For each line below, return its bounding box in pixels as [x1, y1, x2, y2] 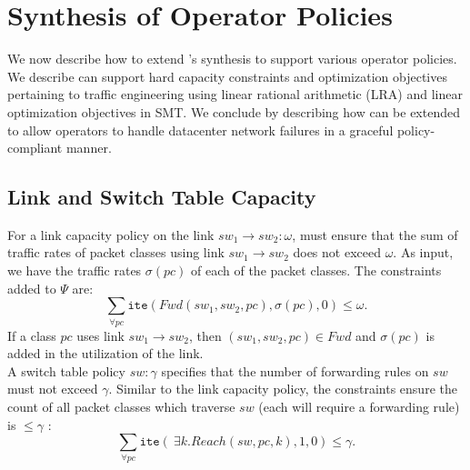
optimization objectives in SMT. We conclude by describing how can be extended [7, 102, 460, 121]
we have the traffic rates [7, 261, 142, 280]
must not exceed [7, 379, 98, 398]
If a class [7, 325, 56, 345]
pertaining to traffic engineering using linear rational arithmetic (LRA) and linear [7, 85, 463, 104]
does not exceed [293, 243, 381, 262]
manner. [65, 138, 112, 157]
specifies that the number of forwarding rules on [161, 361, 429, 380]
